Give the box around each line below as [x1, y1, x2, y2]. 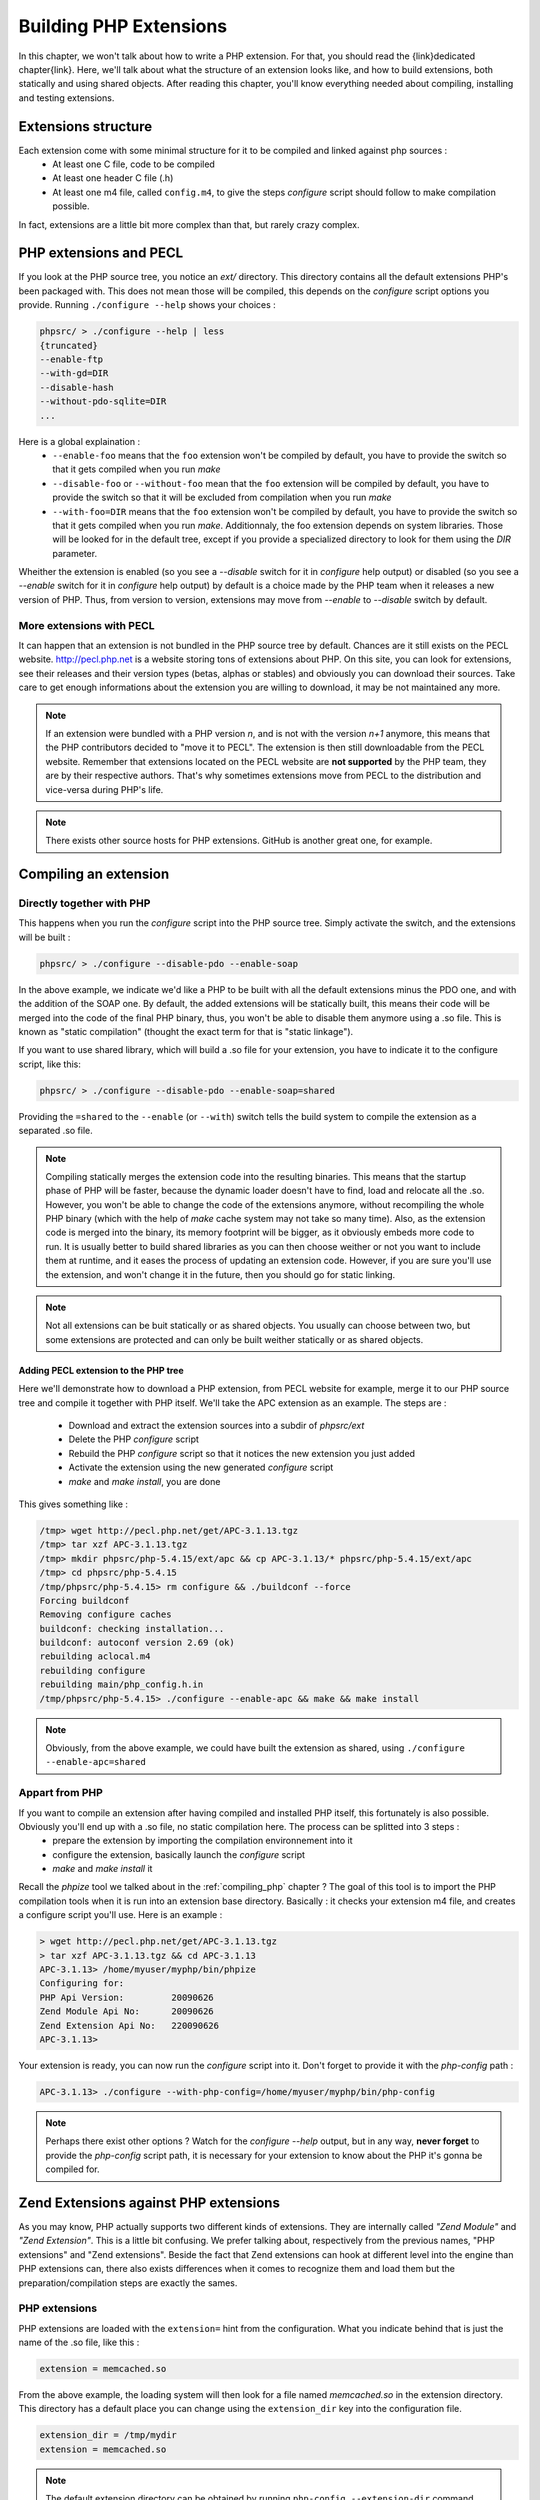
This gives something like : [18, 1498, 129, 1510]
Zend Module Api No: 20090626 [39, 2006, 214, 2017]
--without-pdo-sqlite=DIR [39, 396, 167, 407]
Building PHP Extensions [18, 15, 228, 37]
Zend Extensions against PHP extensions [18, 2194, 280, 2211]
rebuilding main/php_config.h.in [39, 1679, 204, 1690]
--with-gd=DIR [39, 368, 109, 379]
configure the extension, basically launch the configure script [52, 1848, 305, 1860]
